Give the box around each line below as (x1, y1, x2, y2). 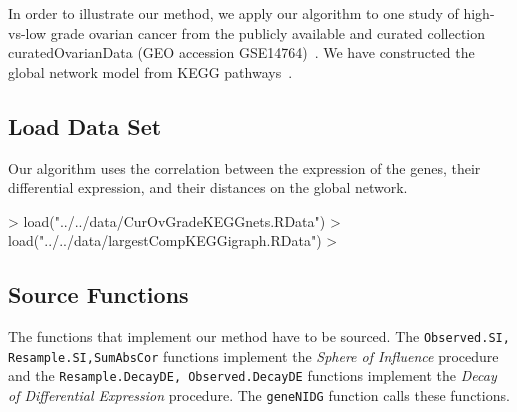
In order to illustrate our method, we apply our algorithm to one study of (8, 3, 459, 23)
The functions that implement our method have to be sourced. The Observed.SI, (8, 326, 510, 347)
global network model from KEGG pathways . (8, 61, 293, 82)
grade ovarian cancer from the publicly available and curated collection (50, 22, 486, 43)
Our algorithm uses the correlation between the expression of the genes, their (8, 157, 481, 178)
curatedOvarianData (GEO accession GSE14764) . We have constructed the (8, 42, 475, 63)
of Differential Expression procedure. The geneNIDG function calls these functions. (8, 385, 510, 406)
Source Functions (8, 279, 189, 310)
